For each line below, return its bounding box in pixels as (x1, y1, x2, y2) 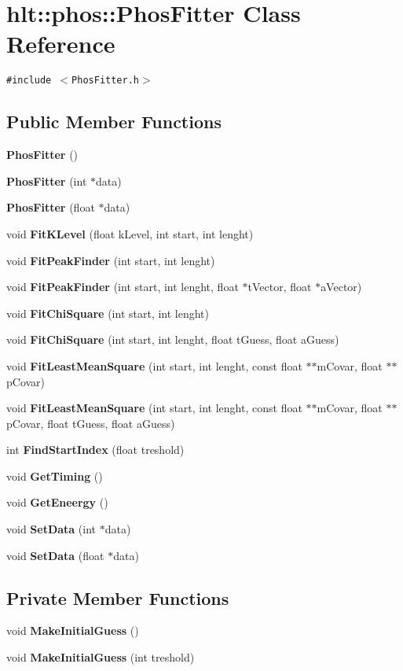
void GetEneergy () (6, 494, 108, 511)
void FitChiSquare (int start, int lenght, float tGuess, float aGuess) (6, 331, 339, 348)
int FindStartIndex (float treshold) (6, 441, 185, 458)
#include (6, 75, 52, 87)
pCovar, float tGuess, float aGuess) (6, 415, 175, 431)
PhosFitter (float (6, 199, 95, 216)
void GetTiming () (6, 467, 103, 484)
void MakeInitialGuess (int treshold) (6, 649, 195, 665)
